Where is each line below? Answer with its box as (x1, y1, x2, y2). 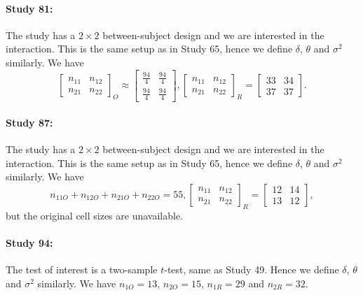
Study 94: (6, 235, 53, 250)
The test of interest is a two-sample (6, 262, 158, 277)
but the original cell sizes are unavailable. (6, 208, 184, 222)
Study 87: (6, 115, 53, 129)
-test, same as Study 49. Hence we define (164, 262, 339, 277)
